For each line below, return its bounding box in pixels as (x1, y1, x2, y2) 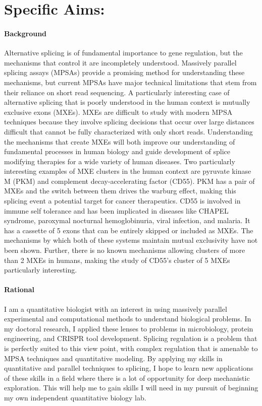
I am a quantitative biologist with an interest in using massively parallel (4, 303, 227, 314)
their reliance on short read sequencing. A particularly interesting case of (4, 87, 230, 97)
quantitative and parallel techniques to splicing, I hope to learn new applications (4, 363, 253, 373)
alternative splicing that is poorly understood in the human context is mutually (4, 97, 250, 107)
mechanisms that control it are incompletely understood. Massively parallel (4, 57, 237, 67)
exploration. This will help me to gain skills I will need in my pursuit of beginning (4, 382, 258, 393)
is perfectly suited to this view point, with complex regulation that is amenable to (4, 343, 258, 353)
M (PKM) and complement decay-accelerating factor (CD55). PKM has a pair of (4, 175, 255, 186)
